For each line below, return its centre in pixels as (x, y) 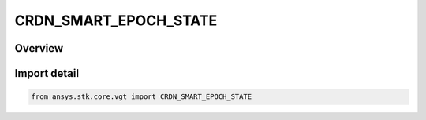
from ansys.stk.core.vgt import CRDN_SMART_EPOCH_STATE (142, 97)
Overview (39, 48)
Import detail (47, 73)
